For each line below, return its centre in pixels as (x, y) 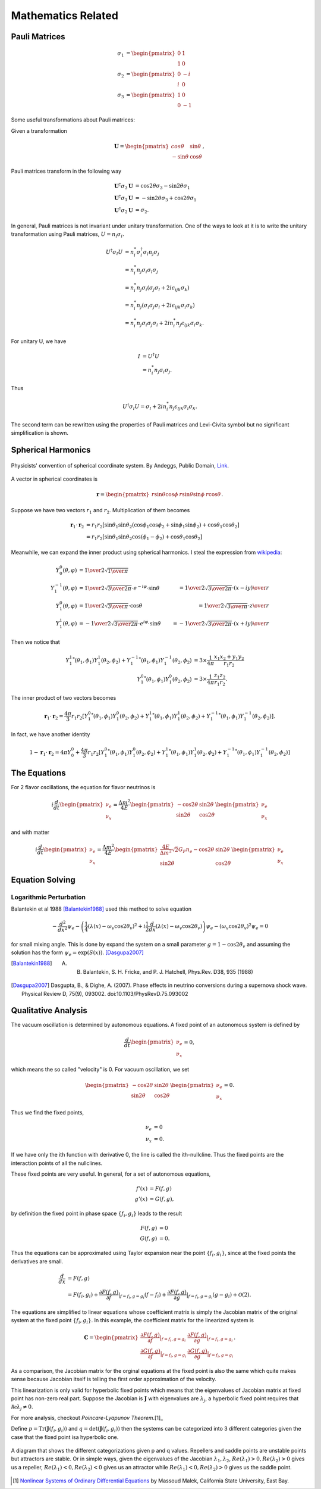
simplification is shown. (40, 433)
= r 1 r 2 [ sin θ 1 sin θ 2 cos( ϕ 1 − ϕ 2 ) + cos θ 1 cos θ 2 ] (144, 537)
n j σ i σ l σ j (147, 270)
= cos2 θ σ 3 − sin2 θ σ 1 (163, 186)
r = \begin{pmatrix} (123, 495)
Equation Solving (43, 879)
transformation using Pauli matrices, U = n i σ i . (67, 235)
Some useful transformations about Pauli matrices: (73, 120)
